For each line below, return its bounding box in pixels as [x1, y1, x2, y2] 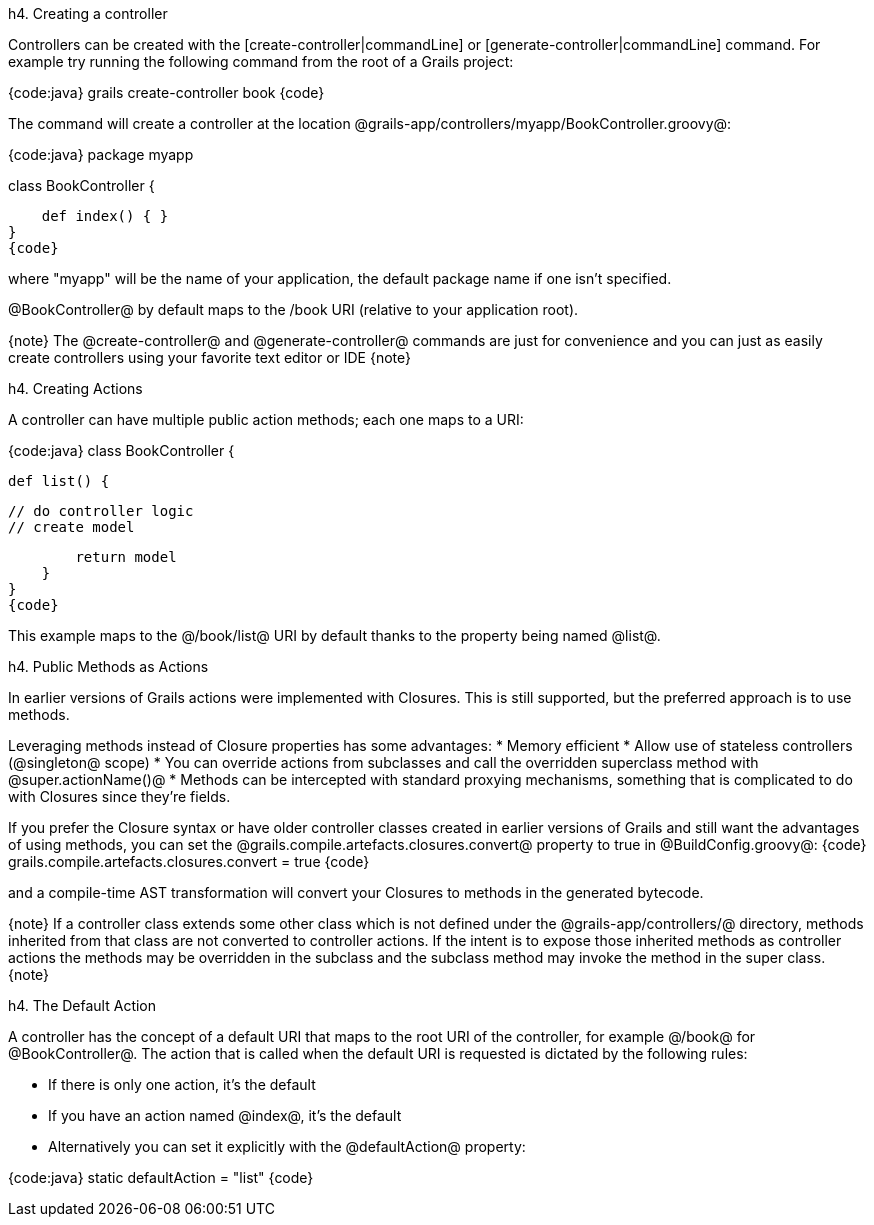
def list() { [8, 473, 110, 489]
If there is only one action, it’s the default [48, 1076, 316, 1093]
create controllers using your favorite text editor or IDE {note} [8, 349, 411, 366]
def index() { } [41, 208, 169, 224]
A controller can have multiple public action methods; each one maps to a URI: [8, 411, 524, 428]
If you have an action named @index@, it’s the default [48, 1107, 402, 1124]
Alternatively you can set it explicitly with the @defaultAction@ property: [48, 1138, 526, 1155]
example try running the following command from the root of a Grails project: [8, 53, 514, 70]
